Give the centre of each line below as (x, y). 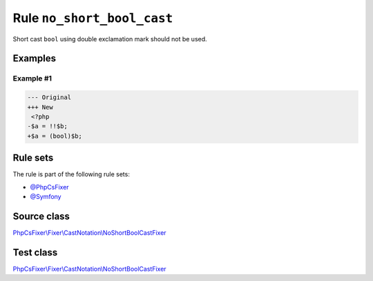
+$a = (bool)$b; (55, 136)
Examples (35, 59)
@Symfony (46, 196)
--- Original (49, 97)
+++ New (40, 107)
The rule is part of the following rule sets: (71, 174)
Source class (41, 216)
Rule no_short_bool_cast (93, 18)
